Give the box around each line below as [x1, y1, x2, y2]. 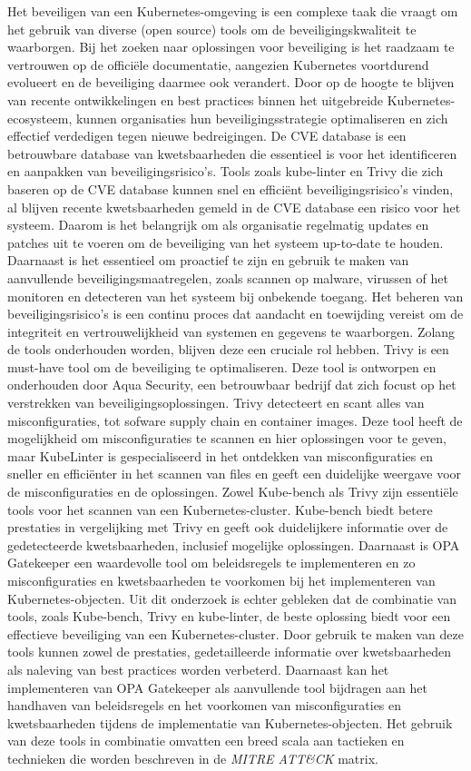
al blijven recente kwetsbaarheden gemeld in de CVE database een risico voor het [7, 197, 461, 216]
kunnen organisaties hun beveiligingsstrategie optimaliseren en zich [75, 108, 448, 127]
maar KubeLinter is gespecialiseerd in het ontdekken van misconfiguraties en [7, 446, 433, 465]
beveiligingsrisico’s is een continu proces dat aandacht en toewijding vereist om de [7, 304, 464, 323]
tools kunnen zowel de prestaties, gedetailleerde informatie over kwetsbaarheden [7, 642, 451, 661]
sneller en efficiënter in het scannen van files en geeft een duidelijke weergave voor [7, 464, 462, 483]
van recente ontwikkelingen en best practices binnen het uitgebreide [7, 90, 384, 109]
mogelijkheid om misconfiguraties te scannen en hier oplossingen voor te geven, [7, 429, 446, 448]
